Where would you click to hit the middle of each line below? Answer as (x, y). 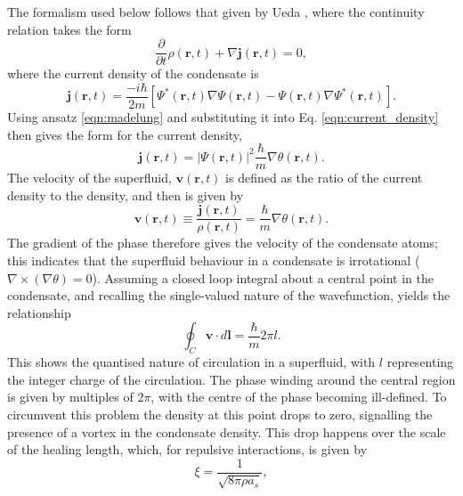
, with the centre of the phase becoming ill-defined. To (299, 397)
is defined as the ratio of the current (324, 178)
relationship (39, 312)
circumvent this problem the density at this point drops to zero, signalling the (220, 414)
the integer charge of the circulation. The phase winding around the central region (231, 379)
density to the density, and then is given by (126, 195)
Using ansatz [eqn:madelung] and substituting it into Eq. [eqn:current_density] (223, 116)
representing (420, 362)
